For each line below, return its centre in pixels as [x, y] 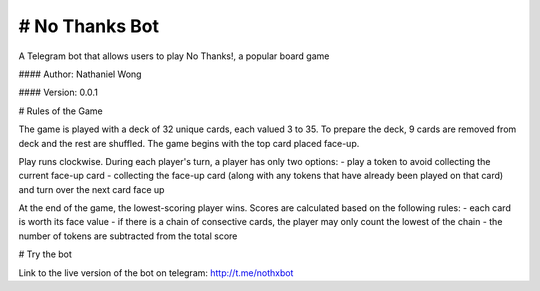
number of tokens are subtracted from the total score [128, 236]
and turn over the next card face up [91, 189]
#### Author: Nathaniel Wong [80, 74]
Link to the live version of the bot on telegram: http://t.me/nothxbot [156, 272]
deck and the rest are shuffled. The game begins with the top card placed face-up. [189, 143]
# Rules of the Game [61, 111]
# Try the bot [45, 254]
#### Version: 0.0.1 [58, 92]
